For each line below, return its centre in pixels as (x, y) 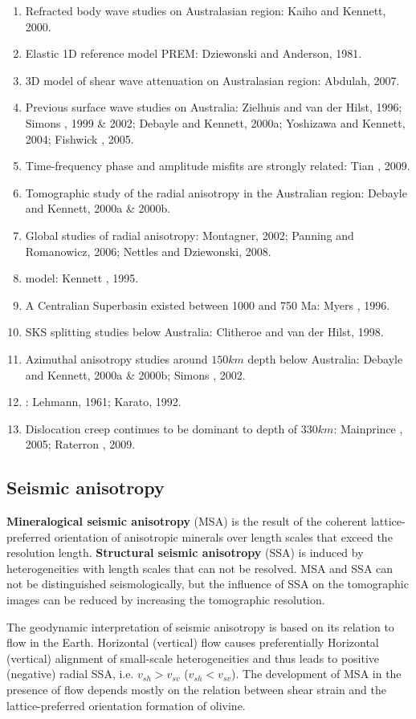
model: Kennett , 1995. (82, 278)
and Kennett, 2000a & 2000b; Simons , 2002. (135, 374)
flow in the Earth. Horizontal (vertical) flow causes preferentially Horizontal (193, 642)
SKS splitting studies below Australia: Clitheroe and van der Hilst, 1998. (204, 332)
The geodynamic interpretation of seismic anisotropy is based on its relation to (200, 626)
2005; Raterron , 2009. (80, 444)
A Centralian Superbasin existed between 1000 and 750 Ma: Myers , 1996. (208, 305)
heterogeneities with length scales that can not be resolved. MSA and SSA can (200, 568)
